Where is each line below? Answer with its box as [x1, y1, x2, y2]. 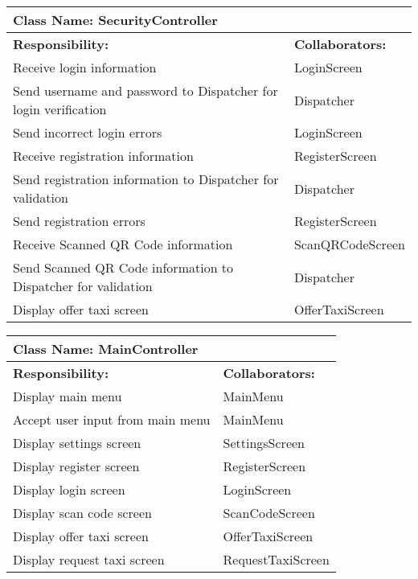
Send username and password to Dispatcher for [13, 81, 278, 100]
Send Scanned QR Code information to [13, 258, 234, 277]
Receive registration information [13, 146, 194, 165]
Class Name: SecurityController [13, 10, 218, 29]
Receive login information [13, 58, 157, 76]
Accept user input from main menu [13, 410, 211, 429]
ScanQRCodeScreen [293, 235, 405, 253]
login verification [13, 100, 107, 118]
